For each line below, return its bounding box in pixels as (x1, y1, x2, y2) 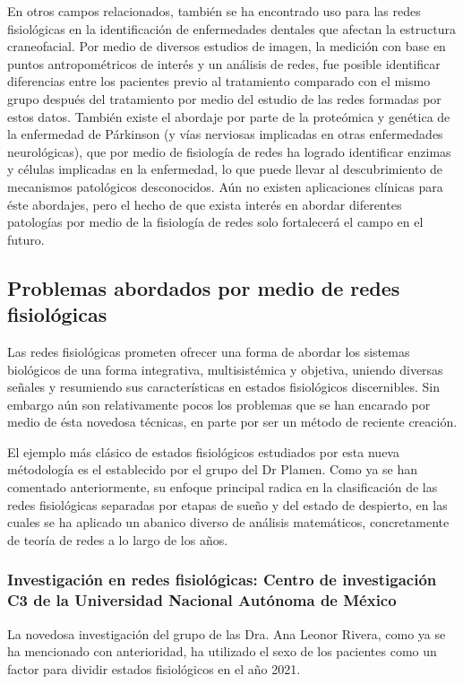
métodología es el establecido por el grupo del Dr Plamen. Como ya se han (7, 460, 418, 479)
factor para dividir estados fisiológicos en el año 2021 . (7, 659, 301, 678)
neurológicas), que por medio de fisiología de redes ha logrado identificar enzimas (7, 142, 451, 160)
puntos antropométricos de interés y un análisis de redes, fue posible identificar (7, 54, 441, 73)
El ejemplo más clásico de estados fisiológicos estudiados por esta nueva (7, 442, 399, 461)
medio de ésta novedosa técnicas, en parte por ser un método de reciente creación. (7, 412, 458, 431)
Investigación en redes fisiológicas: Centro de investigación (7, 568, 437, 591)
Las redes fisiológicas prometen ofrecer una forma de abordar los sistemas (7, 342, 410, 360)
